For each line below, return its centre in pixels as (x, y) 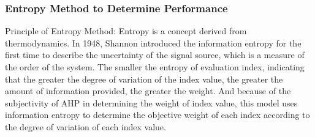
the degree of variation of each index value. (85, 126)
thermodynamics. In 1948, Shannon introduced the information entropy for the (153, 43)
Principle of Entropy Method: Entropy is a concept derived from (126, 31)
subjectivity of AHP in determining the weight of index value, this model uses (151, 102)
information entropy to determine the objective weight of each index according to (157, 115)
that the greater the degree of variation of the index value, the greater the (144, 79)
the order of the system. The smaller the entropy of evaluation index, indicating (155, 67)
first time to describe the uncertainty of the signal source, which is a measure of (155, 55)
